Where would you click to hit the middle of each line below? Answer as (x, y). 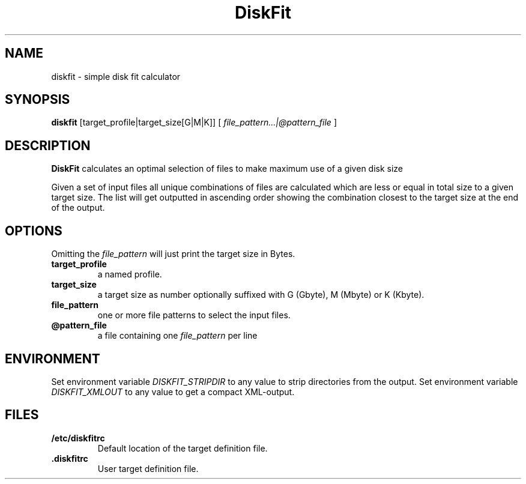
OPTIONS (34, 231)
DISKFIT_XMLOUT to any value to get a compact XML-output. (173, 392)
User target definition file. (148, 468)
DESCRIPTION (48, 145)
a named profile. (130, 274)
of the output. (78, 208)
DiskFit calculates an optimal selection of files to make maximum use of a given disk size (227, 169)
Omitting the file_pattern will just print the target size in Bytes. (173, 254)
